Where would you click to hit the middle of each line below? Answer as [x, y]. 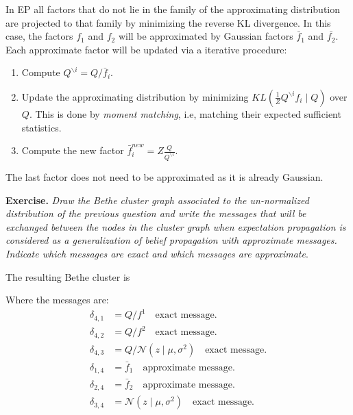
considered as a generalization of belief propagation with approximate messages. [171, 240]
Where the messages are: [57, 300]
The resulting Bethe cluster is [68, 276]
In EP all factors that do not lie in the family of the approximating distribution [173, 9]
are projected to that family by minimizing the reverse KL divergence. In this [168, 22]
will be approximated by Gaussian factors [206, 36]
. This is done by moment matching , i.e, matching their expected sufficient [185, 113]
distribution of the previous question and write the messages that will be [156, 213]
